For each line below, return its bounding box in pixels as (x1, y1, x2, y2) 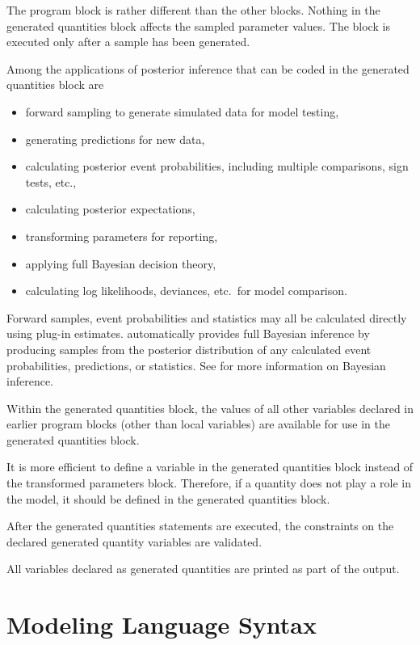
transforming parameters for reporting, (25, 227, 218, 244)
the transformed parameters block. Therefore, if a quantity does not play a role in (6, 474, 412, 491)
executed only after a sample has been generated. (6, 33, 250, 50)
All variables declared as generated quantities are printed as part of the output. (6, 560, 400, 577)
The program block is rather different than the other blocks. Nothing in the (6, 2, 380, 18)
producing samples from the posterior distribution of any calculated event (6, 340, 372, 357)
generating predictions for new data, (25, 130, 205, 147)
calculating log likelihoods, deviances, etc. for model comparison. (25, 282, 347, 299)
